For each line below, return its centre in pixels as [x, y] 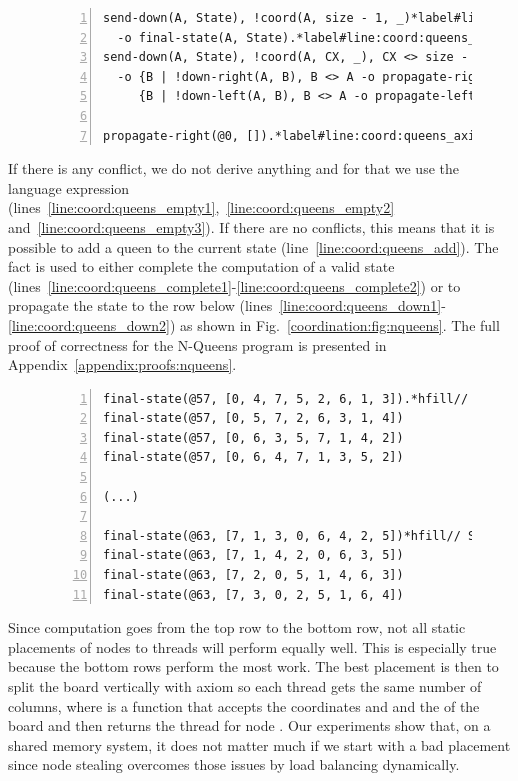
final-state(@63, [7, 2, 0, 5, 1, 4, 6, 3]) [253, 575]
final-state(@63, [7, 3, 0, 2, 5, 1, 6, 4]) [253, 594]
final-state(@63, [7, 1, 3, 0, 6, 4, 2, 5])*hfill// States [307, 535]
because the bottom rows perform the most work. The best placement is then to [253, 666]
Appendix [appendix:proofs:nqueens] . [122, 364]
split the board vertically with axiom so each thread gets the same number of [245, 686]
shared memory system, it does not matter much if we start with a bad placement [259, 744]
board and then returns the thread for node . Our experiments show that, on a [249, 725]
